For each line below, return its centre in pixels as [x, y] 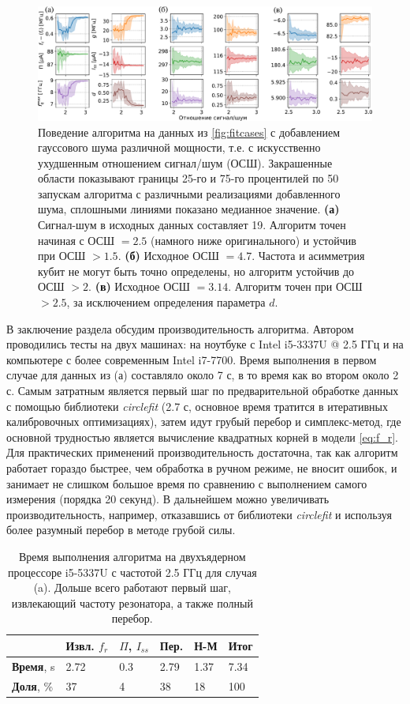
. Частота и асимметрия [308, 256]
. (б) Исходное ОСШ [168, 256]
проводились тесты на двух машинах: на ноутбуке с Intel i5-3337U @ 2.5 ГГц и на [205, 344]
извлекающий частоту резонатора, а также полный [132, 602]
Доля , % [33, 685]
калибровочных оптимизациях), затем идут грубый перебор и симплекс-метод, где [204, 422]
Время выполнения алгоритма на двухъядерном [132, 556]
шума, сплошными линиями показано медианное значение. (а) [189, 209]
